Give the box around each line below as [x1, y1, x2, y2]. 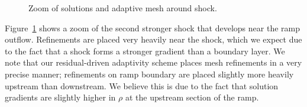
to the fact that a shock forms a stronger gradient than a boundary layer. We [5, 44, 285, 57]
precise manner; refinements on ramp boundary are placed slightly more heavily [5, 67, 294, 80]
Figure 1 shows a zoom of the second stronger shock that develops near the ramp [5, 21, 300, 34]
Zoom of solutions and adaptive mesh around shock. [28, 2, 217, 14]
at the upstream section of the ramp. [125, 91, 259, 103]
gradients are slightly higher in [5, 91, 116, 103]
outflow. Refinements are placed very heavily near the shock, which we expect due [5, 33, 302, 46]
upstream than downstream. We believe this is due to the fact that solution [5, 79, 279, 92]
